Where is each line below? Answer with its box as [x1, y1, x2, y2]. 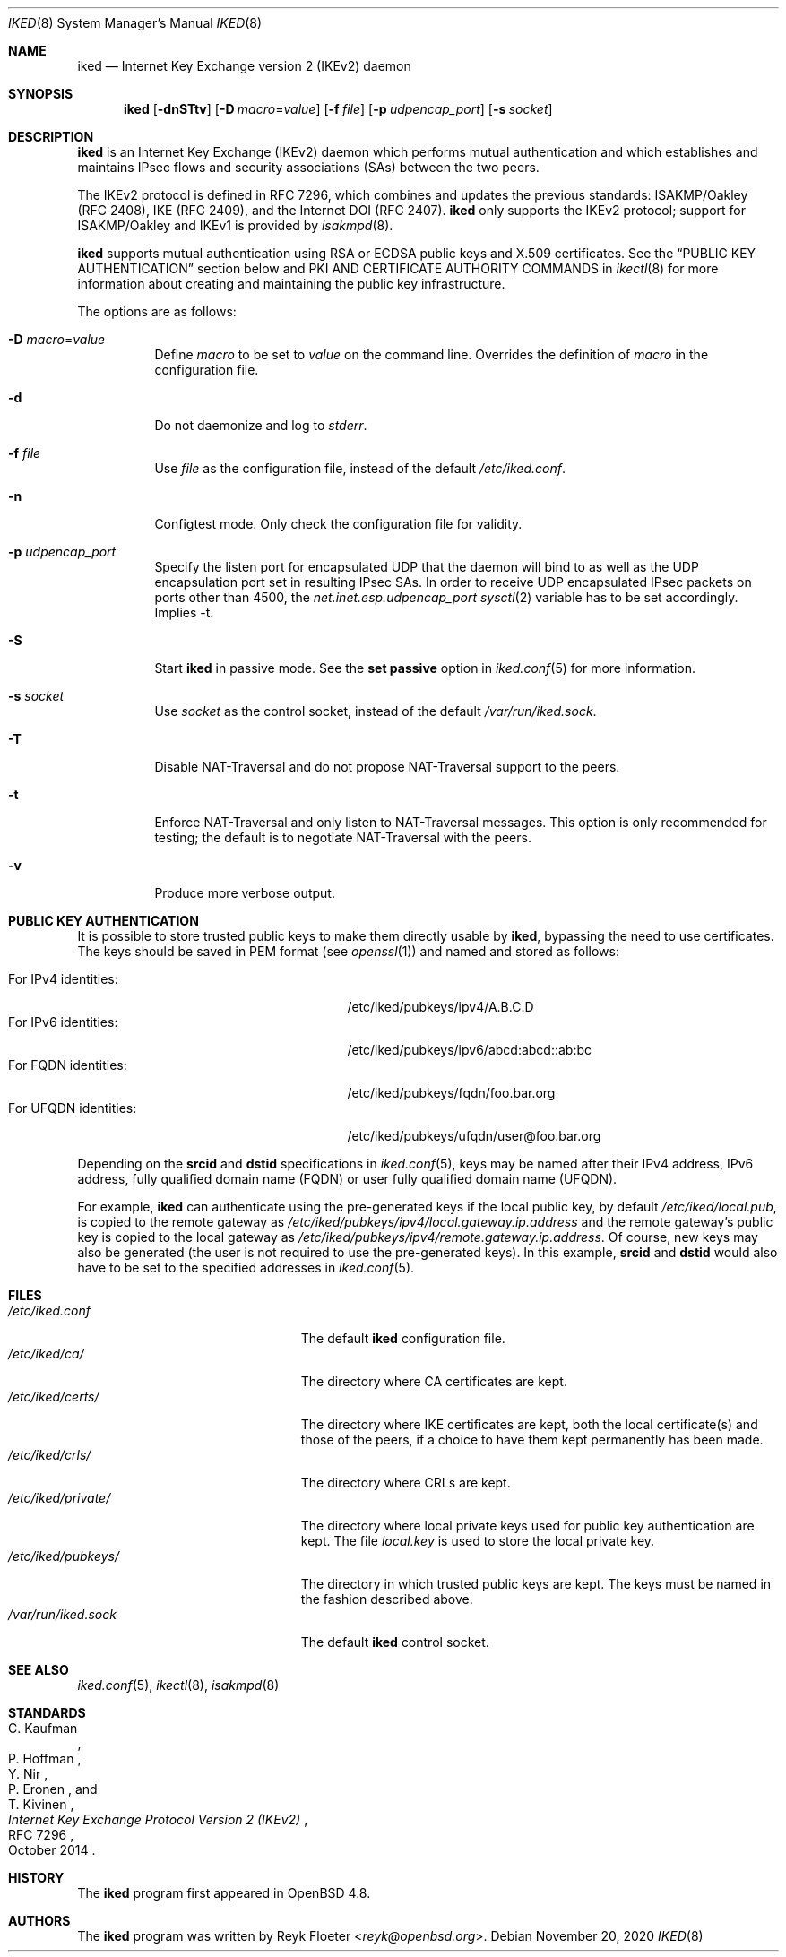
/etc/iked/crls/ [8, 1447, 91, 1462]
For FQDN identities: [8, 1057, 127, 1073]
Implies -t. [154, 605, 214, 620]
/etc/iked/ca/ [8, 1346, 84, 1361]
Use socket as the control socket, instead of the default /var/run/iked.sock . [154, 703, 597, 719]
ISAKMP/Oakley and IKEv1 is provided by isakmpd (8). [77, 218, 393, 233]
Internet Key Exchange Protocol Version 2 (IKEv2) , [8, 1812, 308, 1827]
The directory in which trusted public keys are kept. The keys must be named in [300, 1576, 772, 1591]
